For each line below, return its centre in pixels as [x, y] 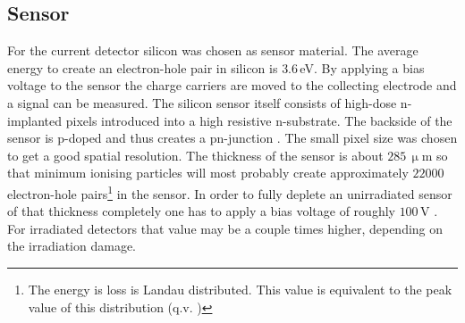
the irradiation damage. [72, 246]
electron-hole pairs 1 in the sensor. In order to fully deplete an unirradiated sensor [230, 192]
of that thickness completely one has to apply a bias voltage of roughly [201, 211]
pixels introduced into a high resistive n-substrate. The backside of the [259, 120]
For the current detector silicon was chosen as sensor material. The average [213, 50]
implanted [35, 120]
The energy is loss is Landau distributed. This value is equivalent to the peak [240, 289]
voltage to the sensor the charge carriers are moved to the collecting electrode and [232, 85]
